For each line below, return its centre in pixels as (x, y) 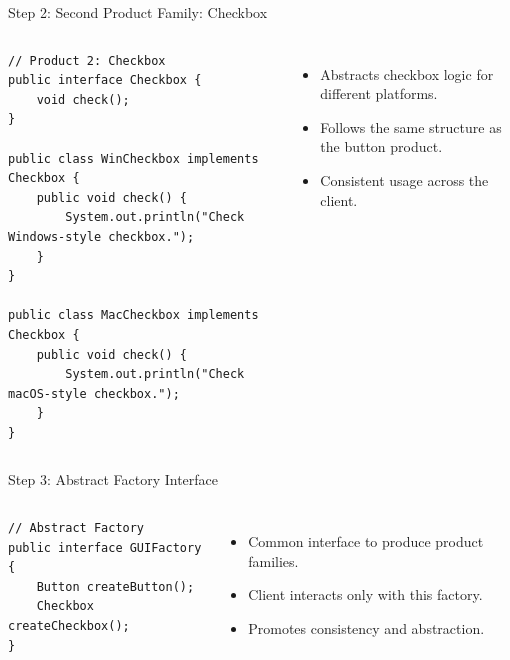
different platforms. (379, 93)
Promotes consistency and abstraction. (366, 627)
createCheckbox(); (69, 626)
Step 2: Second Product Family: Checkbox (138, 12)
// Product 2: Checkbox (87, 60)
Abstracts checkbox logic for (407, 73)
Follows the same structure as (411, 126)
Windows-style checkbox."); (101, 236)
